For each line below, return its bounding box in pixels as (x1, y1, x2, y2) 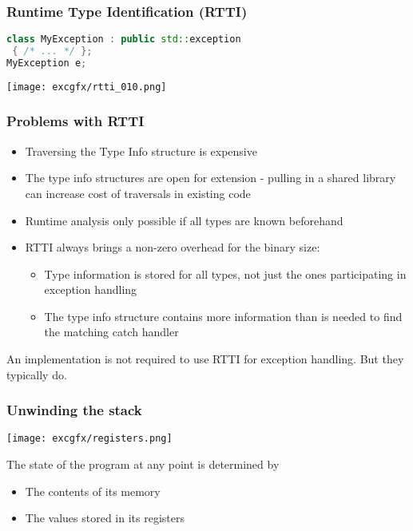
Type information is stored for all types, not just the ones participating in (44, 265, 407, 282)
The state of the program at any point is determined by (6, 456, 280, 473)
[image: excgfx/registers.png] (6, 433, 173, 445)
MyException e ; (6, 57, 87, 69)
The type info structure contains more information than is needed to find (44, 307, 403, 324)
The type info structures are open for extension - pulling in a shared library (25, 169, 396, 186)
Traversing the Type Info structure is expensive (25, 142, 257, 159)
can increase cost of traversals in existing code (25, 184, 251, 201)
